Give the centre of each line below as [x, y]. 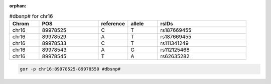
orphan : [18, 6]
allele [137, 23]
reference [113, 23]
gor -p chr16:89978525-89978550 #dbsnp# [70, 69]
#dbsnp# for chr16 [31, 16]
